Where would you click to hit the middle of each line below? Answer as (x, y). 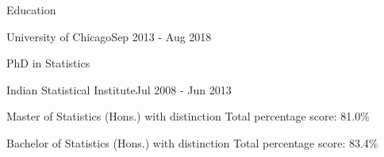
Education (31, 10)
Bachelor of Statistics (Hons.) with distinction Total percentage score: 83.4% (192, 142)
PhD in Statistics (48, 63)
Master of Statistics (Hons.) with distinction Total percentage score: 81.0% (188, 116)
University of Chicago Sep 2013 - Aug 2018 (109, 36)
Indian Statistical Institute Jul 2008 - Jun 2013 (119, 89)
